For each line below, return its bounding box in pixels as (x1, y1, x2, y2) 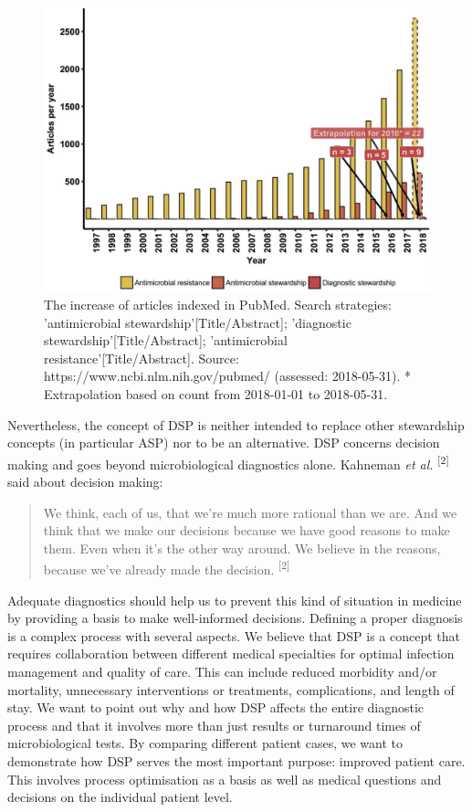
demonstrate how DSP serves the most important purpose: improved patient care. (7, 751, 466, 770)
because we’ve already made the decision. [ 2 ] (43, 557, 290, 578)
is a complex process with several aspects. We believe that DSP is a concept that (7, 626, 460, 645)
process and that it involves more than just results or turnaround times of (7, 715, 421, 734)
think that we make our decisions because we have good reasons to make (43, 521, 450, 540)
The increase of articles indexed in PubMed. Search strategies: (44, 294, 392, 313)
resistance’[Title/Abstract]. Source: (44, 348, 239, 367)
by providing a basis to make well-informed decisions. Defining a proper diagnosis (7, 608, 463, 627)
